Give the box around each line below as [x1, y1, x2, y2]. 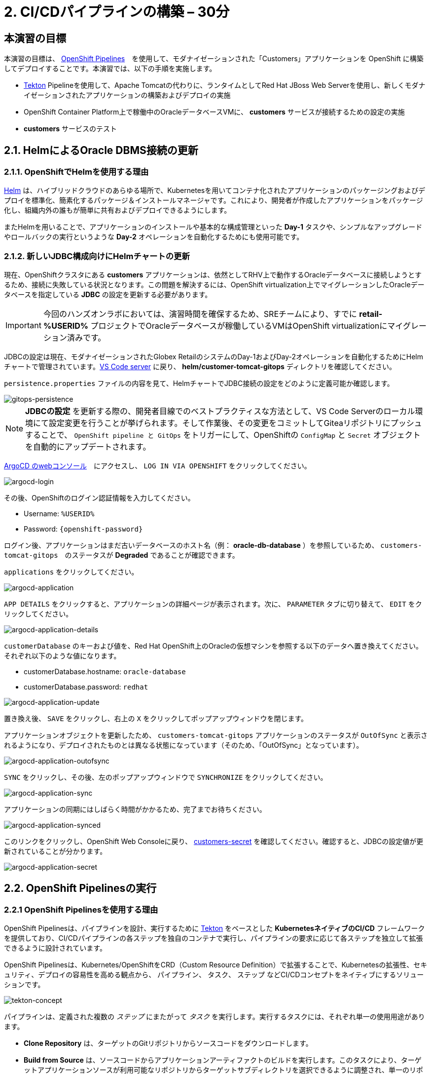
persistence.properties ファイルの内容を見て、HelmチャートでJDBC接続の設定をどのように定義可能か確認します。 [4, 379, 394, 388]
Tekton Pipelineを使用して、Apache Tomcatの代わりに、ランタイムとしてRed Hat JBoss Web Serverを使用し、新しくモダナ [24, 81, 426, 90]
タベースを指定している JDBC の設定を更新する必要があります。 [4, 290, 212, 299]
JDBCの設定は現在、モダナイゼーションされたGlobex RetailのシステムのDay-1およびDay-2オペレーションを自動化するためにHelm [4, 352, 423, 361]
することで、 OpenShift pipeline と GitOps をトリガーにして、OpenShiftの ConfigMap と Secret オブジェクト [25, 430, 421, 440]
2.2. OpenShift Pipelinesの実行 [4, 882, 157, 894]
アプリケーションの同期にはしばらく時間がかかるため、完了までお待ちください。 [4, 805, 266, 814]
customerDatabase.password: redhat [24, 683, 148, 691]
